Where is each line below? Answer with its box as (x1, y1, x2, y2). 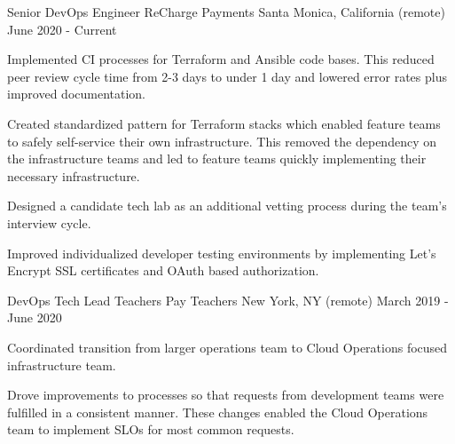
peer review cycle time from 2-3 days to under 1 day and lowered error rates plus (7, 67, 447, 85)
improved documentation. (7, 84, 146, 103)
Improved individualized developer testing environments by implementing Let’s (7, 243, 436, 262)
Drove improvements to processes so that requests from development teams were (7, 385, 444, 404)
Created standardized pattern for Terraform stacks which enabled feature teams (7, 114, 441, 132)
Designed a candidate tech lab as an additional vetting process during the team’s (7, 196, 447, 215)
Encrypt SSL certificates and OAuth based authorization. (7, 261, 319, 280)
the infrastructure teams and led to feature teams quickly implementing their (7, 149, 427, 168)
